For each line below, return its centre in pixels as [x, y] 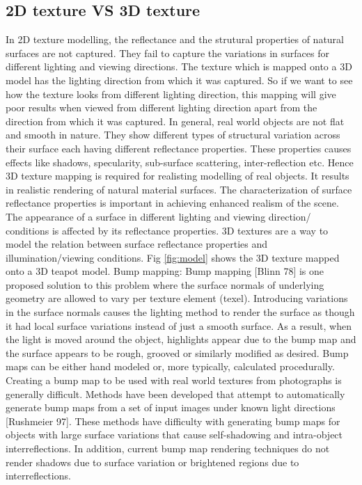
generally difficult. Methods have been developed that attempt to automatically [175, 393]
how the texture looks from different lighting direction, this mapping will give [171, 94]
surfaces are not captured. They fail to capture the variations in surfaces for [167, 53]
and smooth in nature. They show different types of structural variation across [173, 135]
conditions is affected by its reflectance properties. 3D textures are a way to [167, 230]
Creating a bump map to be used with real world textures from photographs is [174, 380]
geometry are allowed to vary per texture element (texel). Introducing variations [177, 298]
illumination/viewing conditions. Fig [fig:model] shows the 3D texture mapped [173, 257]
